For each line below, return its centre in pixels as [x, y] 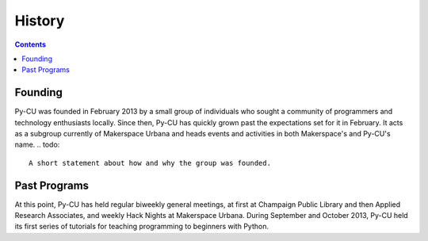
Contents [31, 44]
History [40, 21]
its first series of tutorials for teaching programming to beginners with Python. [142, 227]
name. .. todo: [37, 145]
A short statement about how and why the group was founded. [150, 163]
